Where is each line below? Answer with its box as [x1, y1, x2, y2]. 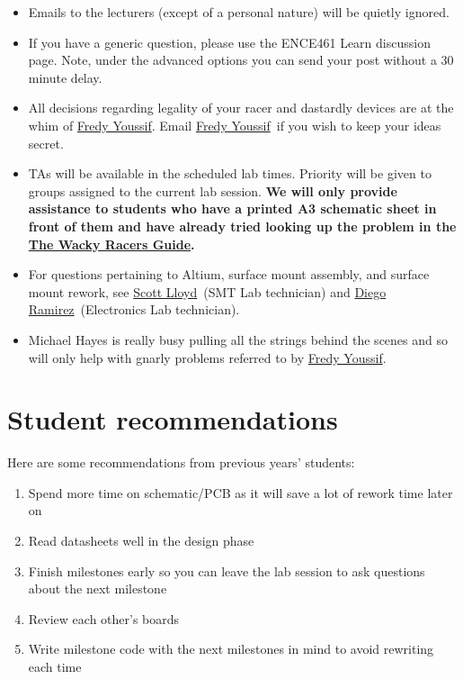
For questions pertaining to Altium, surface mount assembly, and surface [28, 265, 430, 284]
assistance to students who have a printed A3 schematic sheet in [28, 199, 437, 218]
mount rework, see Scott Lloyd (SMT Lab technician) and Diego [28, 282, 387, 301]
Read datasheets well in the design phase [28, 531, 254, 549]
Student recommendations [7, 401, 338, 438]
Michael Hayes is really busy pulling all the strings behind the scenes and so [28, 330, 448, 349]
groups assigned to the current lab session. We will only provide [28, 181, 397, 200]
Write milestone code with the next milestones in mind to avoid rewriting [28, 639, 434, 658]
